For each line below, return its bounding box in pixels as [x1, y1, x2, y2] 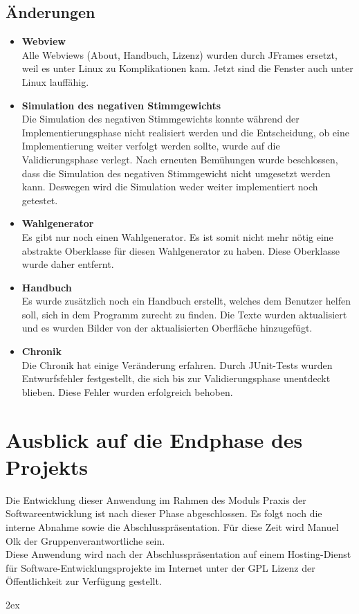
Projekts [6, 452, 89, 480]
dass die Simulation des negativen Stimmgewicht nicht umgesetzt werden [21, 165, 331, 180]
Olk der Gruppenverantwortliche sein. [6, 533, 165, 548]
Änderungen [6, 1, 95, 23]
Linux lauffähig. [21, 74, 89, 89]
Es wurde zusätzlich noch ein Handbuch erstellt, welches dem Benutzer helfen [21, 294, 351, 308]
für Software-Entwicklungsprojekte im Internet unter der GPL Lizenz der [6, 560, 315, 575]
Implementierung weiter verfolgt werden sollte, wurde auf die [21, 138, 280, 153]
